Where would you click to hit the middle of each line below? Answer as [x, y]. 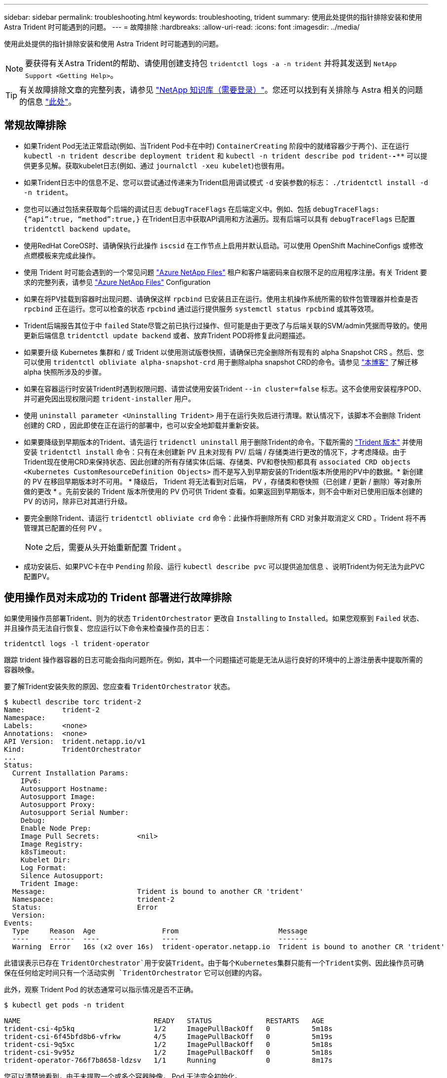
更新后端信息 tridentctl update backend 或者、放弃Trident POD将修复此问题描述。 [167, 335]
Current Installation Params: [70, 773]
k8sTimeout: [43, 852]
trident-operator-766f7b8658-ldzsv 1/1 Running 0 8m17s [168, 1060]
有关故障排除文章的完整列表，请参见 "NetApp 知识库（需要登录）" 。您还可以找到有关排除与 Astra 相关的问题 [221, 90]
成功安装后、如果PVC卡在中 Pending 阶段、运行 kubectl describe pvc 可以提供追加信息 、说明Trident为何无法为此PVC [224, 566]
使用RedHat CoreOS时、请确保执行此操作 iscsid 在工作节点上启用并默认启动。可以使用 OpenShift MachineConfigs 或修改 [223, 245]
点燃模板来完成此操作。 [62, 255]
